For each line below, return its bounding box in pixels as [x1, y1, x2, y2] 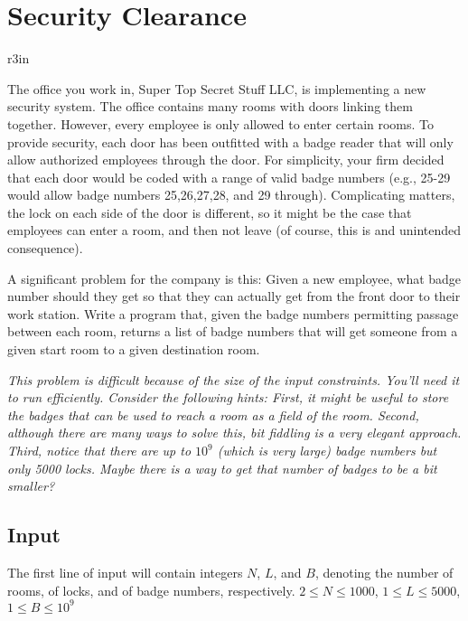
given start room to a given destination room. [7, 340, 260, 359]
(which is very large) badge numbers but [217, 441, 437, 459]
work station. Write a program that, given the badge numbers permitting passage [7, 304, 459, 323]
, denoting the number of [314, 562, 454, 581]
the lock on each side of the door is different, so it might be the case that [7, 202, 412, 221]
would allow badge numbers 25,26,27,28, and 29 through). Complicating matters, [7, 185, 455, 204]
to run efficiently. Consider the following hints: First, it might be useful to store [7, 388, 449, 407]
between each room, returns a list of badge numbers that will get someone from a [7, 322, 458, 341]
